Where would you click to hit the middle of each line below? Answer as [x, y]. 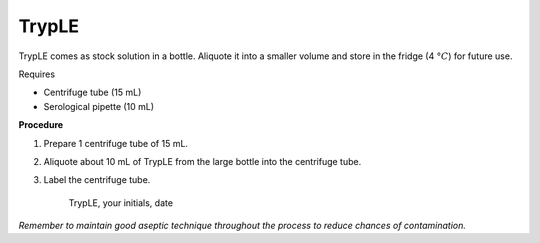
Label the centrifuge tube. [97, 180]
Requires [36, 74]
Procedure [41, 125]
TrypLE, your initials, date [121, 202]
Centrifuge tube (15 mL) [92, 92]
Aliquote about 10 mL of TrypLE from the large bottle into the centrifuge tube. [202, 161]
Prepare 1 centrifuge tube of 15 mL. [116, 143]
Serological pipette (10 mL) [99, 106]
